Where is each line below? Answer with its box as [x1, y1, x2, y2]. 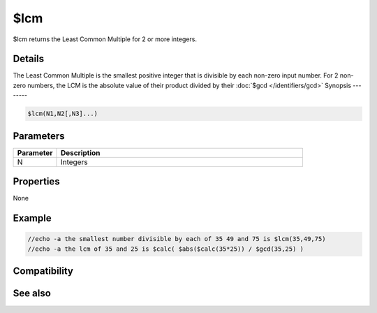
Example [13, 212, 52, 224]
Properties [13, 175, 60, 188]
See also [13, 287, 52, 300]
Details [13, 53, 45, 65]
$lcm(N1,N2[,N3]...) [27, 110, 98, 118]
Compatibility [13, 265, 73, 277]
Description [60, 147, 101, 157]
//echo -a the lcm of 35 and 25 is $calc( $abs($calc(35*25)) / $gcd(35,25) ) [27, 245, 304, 253]
